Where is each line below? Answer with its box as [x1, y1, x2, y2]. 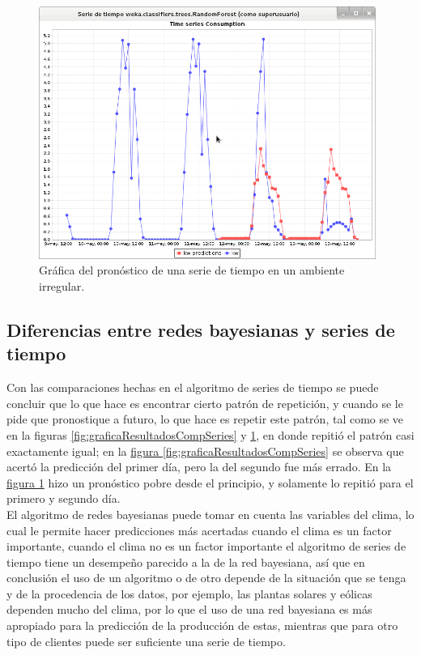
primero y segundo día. [6, 490, 121, 507]
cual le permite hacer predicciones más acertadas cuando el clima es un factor [6, 521, 392, 538]
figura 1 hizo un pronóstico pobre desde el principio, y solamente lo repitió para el [6, 474, 414, 491]
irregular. [39, 277, 85, 294]
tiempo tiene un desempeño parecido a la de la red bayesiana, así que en [6, 553, 365, 570]
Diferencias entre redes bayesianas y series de [6, 317, 395, 342]
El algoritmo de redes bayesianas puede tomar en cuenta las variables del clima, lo [6, 505, 415, 522]
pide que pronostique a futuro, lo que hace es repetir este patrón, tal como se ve [6, 410, 404, 427]
